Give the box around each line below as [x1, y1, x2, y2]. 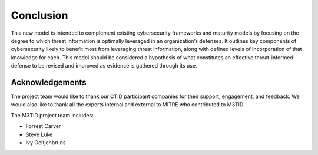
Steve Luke [25, 131, 53, 138]
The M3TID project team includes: [11, 112, 94, 119]
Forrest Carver [25, 123, 61, 130]
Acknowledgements [11, 77, 87, 87]
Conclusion [11, 9, 68, 22]
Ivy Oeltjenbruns [25, 139, 66, 146]
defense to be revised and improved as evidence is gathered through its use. [11, 62, 197, 69]
